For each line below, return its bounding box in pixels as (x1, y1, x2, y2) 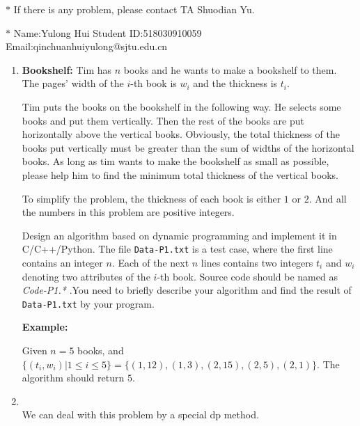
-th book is (130, 76, 177, 90)
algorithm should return (22, 370, 125, 385)
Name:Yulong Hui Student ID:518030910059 (13, 25, 202, 40)
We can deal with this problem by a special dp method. (22, 407, 259, 422)
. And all (308, 191, 347, 205)
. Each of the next (111, 255, 189, 269)
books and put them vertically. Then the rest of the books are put (22, 113, 304, 127)
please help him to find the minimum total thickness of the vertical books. (22, 167, 338, 182)
